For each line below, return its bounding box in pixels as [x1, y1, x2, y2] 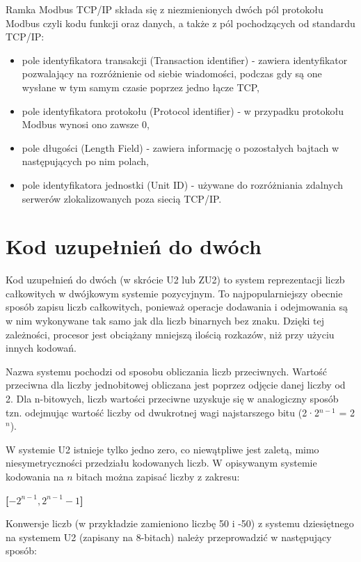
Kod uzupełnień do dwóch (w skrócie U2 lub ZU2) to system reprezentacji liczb [6, 272, 345, 287]
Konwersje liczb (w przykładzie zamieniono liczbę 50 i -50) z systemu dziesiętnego [6, 516, 354, 531]
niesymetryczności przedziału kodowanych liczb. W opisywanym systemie [6, 455, 317, 470]
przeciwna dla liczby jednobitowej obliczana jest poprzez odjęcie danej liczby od [6, 377, 346, 392]
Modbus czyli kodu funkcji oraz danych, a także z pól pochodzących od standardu [6, 15, 355, 30]
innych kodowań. [6, 341, 77, 355]
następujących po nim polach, [22, 154, 149, 169]
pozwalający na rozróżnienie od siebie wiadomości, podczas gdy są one [22, 66, 322, 81]
